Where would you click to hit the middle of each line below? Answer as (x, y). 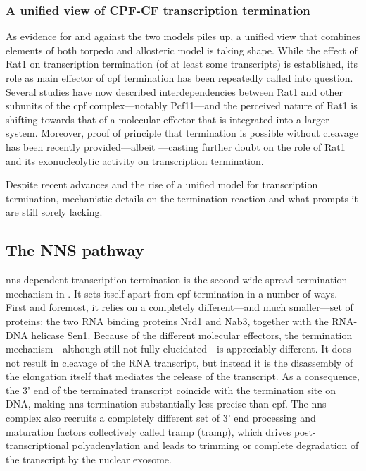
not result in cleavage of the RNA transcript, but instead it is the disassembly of (179, 362)
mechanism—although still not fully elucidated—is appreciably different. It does (178, 349)
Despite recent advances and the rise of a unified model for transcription (162, 184)
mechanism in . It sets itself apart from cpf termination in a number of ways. (172, 293)
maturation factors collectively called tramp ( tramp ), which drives (149, 431)
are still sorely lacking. (54, 212)
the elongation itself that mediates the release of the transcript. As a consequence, (183, 376)
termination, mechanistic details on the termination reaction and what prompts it (182, 198)
